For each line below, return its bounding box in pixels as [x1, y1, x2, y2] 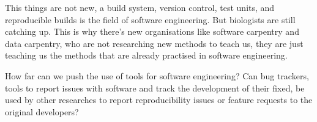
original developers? [5, 105, 79, 118]
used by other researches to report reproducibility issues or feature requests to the [5, 93, 313, 106]
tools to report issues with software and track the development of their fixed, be [5, 81, 305, 94]
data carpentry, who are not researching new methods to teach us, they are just [5, 37, 304, 49]
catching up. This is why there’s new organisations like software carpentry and [5, 25, 299, 38]
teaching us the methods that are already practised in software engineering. [5, 49, 288, 62]
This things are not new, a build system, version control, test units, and [5, 1, 275, 13]
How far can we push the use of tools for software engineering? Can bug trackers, [5, 69, 309, 82]
